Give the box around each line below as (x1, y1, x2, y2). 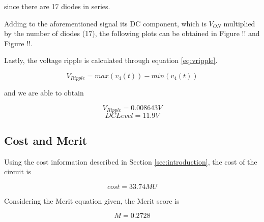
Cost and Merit (4, 132, 87, 148)
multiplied (223, 18, 255, 28)
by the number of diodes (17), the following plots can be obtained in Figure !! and (4, 28, 260, 39)
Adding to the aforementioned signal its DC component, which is (4, 18, 207, 28)
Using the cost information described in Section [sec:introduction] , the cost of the (4, 156, 257, 167)
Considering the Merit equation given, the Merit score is (4, 195, 180, 206)
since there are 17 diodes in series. (4, 1, 110, 11)
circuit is (4, 166, 32, 177)
